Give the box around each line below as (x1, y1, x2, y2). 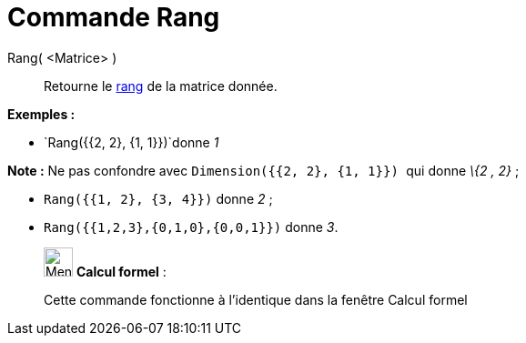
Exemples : (7, 106, 76, 122)
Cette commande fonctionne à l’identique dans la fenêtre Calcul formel (44, 291, 468, 308)
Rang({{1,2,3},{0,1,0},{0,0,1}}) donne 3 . (44, 218, 339, 235)
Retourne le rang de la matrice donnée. (44, 77, 278, 94)
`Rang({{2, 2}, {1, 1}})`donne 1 (44, 134, 219, 150)
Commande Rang (7, 2, 220, 33)
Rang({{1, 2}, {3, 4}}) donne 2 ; (44, 190, 273, 207)
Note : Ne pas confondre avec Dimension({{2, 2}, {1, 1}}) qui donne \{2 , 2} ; (7, 162, 520, 178)
